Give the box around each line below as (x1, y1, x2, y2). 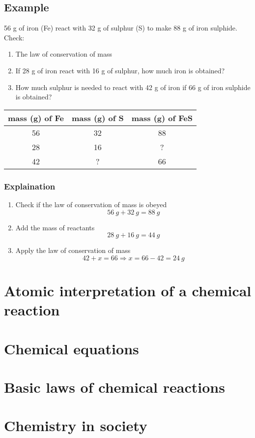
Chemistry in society (4, 415, 147, 436)
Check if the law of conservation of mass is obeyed (15, 199, 167, 209)
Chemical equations (4, 338, 139, 358)
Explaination (4, 180, 56, 192)
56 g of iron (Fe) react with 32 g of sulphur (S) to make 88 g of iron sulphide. (4, 23, 237, 33)
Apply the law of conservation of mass (15, 245, 131, 255)
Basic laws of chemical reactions (4, 376, 225, 397)
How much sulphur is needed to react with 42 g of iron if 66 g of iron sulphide (15, 82, 251, 92)
